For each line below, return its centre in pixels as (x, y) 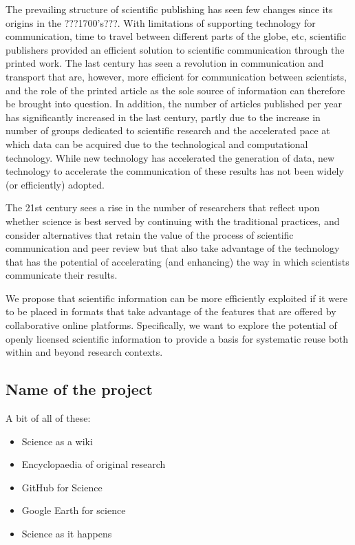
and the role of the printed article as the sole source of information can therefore (175, 90)
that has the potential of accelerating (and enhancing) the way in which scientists (177, 261)
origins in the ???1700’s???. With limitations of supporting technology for (161, 22)
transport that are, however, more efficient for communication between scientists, (176, 76)
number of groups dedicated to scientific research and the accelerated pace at (168, 130)
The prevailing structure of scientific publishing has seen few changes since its (169, 9)
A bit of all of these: (48, 418)
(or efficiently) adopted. (55, 184)
